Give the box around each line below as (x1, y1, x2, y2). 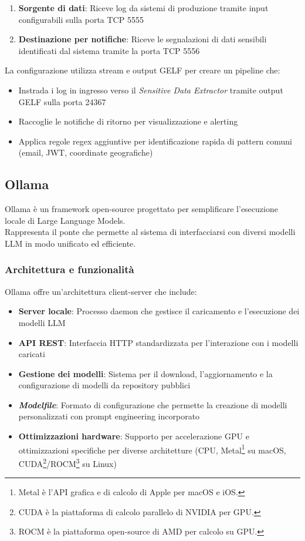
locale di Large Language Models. (5, 214, 126, 226)
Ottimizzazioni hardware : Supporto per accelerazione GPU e (18, 430, 249, 442)
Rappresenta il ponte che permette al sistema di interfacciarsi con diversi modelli (5, 226, 296, 238)
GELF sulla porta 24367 (18, 95, 106, 107)
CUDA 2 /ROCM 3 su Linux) (18, 455, 117, 469)
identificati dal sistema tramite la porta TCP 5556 (18, 44, 200, 56)
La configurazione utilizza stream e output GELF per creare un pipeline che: (5, 64, 280, 76)
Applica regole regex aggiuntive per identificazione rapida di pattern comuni (18, 135, 292, 147)
